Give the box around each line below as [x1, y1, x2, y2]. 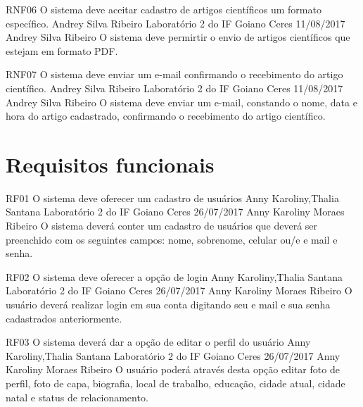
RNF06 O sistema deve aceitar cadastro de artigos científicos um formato [6, 2, 321, 16]
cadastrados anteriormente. [6, 311, 122, 325]
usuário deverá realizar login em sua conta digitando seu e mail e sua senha [6, 297, 331, 312]
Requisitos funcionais [6, 149, 215, 178]
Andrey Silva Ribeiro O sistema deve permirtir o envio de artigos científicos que [6, 30, 350, 44]
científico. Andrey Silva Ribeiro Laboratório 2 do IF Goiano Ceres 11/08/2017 [6, 80, 343, 95]
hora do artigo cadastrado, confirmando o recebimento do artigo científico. [6, 108, 326, 123]
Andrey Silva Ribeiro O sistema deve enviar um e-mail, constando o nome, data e [6, 94, 357, 109]
